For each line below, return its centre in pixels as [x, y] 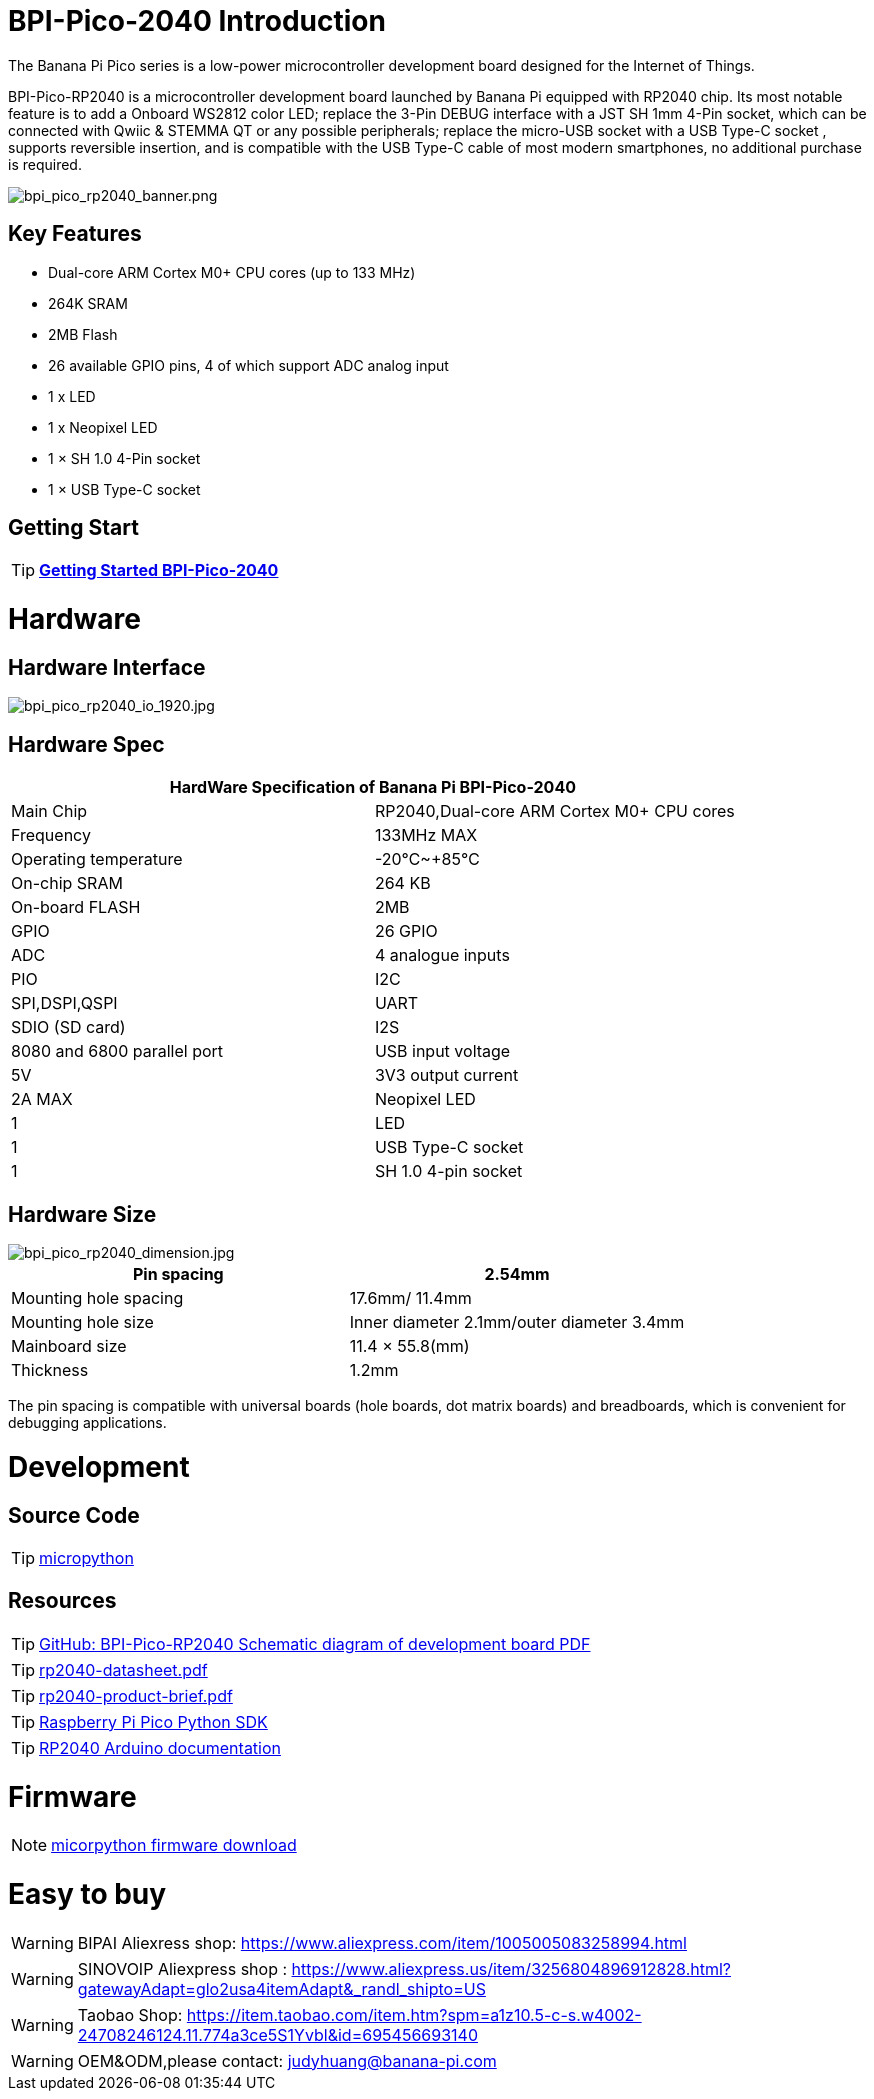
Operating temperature [97, 859]
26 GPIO [406, 931]
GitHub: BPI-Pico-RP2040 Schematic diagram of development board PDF [315, 1643]
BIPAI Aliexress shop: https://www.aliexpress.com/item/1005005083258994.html [382, 1942]
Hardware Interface [107, 667]
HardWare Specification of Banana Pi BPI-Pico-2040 [373, 787]
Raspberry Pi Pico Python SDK [153, 1721]
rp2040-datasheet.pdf [123, 1669]
